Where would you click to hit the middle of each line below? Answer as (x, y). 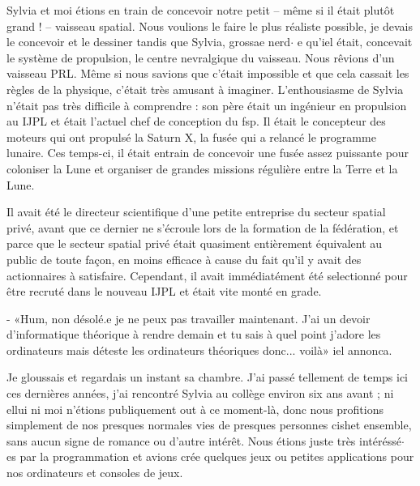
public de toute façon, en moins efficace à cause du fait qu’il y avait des (184, 259)
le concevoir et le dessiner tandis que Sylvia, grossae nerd (149, 42)
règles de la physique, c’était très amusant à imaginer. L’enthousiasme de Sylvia (205, 89)
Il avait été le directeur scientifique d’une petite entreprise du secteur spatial (196, 212)
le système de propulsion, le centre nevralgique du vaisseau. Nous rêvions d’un (201, 57)
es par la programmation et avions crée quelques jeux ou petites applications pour (210, 456)
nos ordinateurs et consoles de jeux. (95, 473)
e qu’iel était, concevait (355, 42)
